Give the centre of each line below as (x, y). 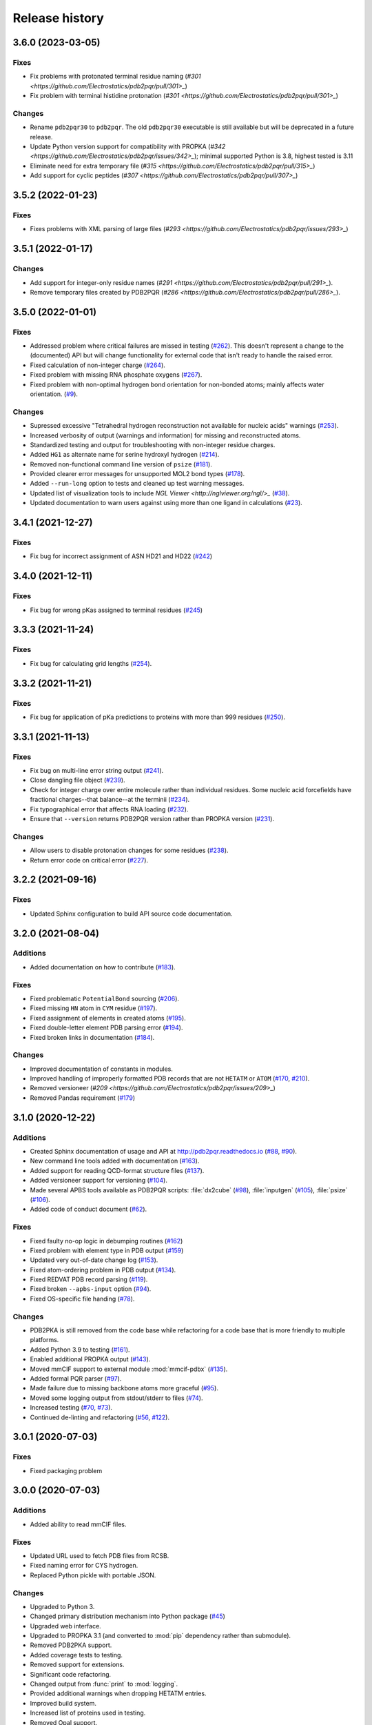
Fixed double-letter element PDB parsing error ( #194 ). (106, 1027)
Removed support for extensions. (77, 1665)
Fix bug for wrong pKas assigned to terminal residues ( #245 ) (116, 610)
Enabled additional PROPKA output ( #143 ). (90, 1359)
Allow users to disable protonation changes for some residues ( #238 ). (129, 850)
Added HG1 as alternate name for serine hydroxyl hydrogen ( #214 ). (125, 455)
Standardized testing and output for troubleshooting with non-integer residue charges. (153, 444)
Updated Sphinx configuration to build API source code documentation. (132, 914)
